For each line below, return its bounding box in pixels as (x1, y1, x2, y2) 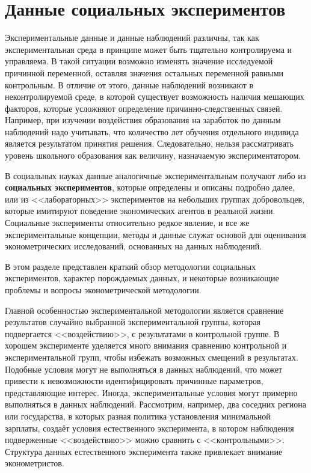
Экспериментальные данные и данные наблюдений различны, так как (5, 31, 259, 44)
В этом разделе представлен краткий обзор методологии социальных (5, 260, 256, 272)
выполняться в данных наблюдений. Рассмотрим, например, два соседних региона (5, 398, 307, 410)
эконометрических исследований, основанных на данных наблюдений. (5, 240, 262, 252)
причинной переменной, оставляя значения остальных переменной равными (5, 66, 284, 79)
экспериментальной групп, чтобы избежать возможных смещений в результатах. (5, 350, 298, 363)
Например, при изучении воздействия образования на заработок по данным (5, 114, 281, 126)
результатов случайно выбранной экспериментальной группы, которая (5, 316, 260, 328)
